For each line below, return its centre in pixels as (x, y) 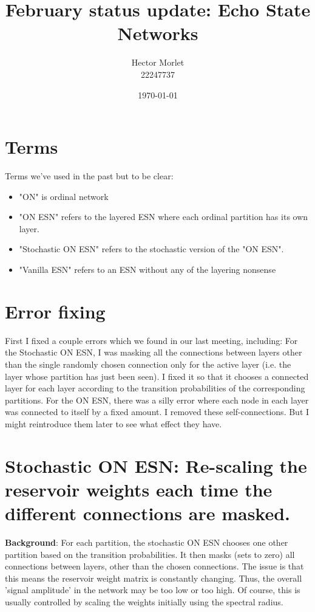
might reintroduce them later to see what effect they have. (113, 423)
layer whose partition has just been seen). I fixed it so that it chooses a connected (157, 376)
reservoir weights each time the (139, 489)
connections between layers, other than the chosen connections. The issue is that (154, 566)
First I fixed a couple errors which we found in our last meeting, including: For (151, 340)
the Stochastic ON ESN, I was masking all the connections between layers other (154, 352)
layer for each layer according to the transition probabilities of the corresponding (155, 388)
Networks (158, 33)
